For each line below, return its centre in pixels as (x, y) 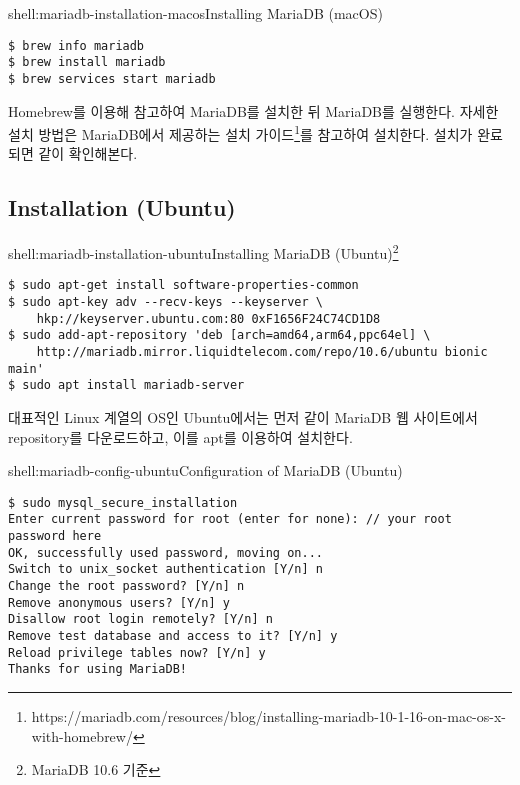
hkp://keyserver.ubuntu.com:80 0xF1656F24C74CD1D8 (208, 318)
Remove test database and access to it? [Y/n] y (173, 636)
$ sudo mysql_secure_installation (123, 502)
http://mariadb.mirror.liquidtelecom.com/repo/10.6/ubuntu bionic (262, 352)
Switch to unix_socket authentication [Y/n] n (165, 569)
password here (55, 536)
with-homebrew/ (82, 735)
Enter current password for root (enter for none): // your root (230, 519)
